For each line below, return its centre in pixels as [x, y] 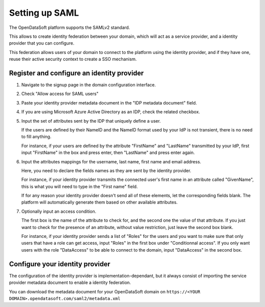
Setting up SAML [44, 13]
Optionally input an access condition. [59, 211]
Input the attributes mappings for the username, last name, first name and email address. [111, 161]
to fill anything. [36, 137]
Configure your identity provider [60, 264]
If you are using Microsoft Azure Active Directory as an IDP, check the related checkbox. [111, 112]
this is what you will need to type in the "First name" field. [79, 186]
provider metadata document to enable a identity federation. [70, 282]
